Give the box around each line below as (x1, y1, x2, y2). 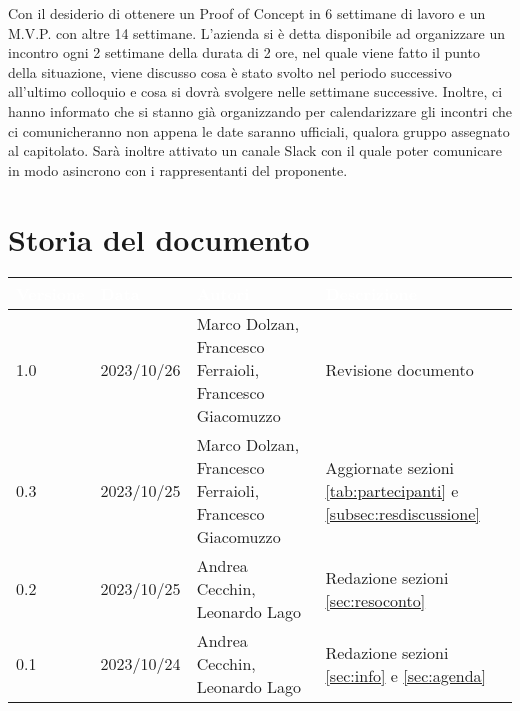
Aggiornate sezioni (325, 456, 454, 480)
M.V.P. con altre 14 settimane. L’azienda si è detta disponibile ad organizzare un (8, 22, 505, 43)
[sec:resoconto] (325, 588, 426, 612)
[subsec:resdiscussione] (325, 502, 480, 526)
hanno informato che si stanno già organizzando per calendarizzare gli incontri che (8, 100, 513, 121)
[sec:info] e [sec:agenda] (325, 663, 487, 687)
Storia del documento (8, 218, 310, 259)
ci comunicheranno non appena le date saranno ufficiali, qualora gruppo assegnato (8, 120, 510, 141)
